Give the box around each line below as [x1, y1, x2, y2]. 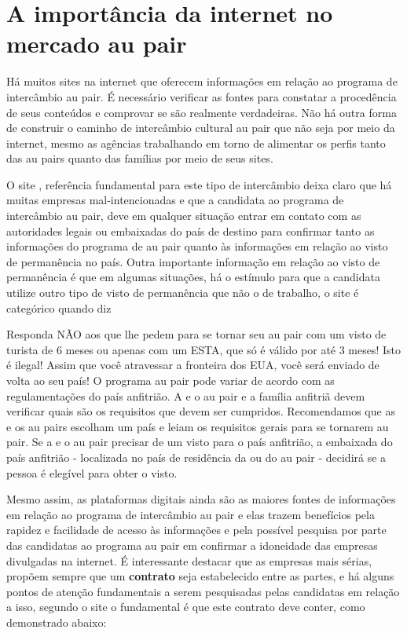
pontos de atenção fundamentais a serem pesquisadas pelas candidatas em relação [6, 583, 400, 599]
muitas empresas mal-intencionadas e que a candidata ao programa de [6, 192, 344, 208]
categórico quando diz [6, 299, 112, 316]
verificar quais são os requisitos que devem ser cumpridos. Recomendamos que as [6, 403, 395, 419]
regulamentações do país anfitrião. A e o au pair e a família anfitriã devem [6, 387, 365, 404]
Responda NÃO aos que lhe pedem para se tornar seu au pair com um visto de [6, 326, 387, 342]
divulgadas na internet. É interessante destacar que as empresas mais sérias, [6, 552, 372, 569]
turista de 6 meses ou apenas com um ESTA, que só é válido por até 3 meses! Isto [6, 341, 401, 357]
